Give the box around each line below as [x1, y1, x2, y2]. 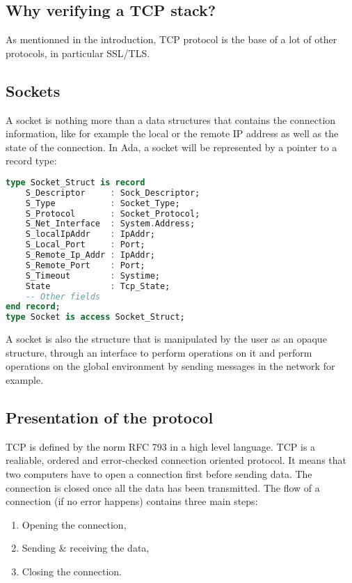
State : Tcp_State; [25, 281, 170, 291]
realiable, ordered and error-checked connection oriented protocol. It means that [6, 453, 346, 467]
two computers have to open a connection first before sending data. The [6, 466, 312, 481]
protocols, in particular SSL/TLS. [6, 45, 150, 60]
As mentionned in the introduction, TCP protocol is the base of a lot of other [6, 32, 337, 47]
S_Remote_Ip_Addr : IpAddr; [25, 250, 155, 261]
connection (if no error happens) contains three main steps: [6, 494, 258, 508]
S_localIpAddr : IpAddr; [25, 229, 155, 240]
